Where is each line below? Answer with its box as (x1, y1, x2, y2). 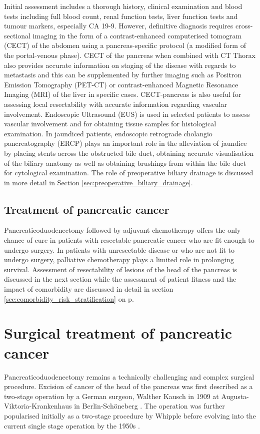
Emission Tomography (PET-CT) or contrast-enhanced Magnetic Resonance (4, 79, 238, 89)
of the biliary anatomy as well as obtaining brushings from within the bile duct (4, 157, 246, 168)
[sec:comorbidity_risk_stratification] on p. (4, 293, 134, 304)
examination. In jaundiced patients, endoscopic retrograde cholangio (4, 128, 212, 138)
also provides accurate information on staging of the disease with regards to (4, 59, 236, 70)
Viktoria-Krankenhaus (4, 401, 72, 411)
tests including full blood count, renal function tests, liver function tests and (4, 10, 238, 21)
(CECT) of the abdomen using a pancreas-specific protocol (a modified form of (4, 40, 246, 50)
